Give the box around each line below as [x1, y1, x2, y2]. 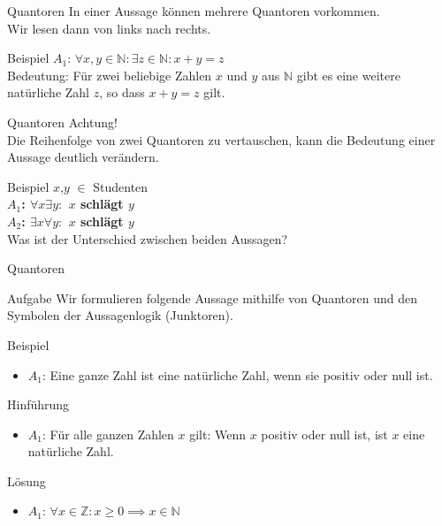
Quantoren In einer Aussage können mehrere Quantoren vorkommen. [7, 2, 380, 19]
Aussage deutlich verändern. [7, 148, 159, 166]
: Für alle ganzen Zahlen [42, 424, 174, 443]
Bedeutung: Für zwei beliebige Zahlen [7, 65, 212, 84]
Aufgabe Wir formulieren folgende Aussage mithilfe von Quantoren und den [7, 288, 417, 307]
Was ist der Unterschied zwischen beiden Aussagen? [7, 229, 288, 248]
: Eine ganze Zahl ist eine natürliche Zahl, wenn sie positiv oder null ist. [42, 365, 433, 384]
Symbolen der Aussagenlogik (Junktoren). [7, 306, 233, 324]
